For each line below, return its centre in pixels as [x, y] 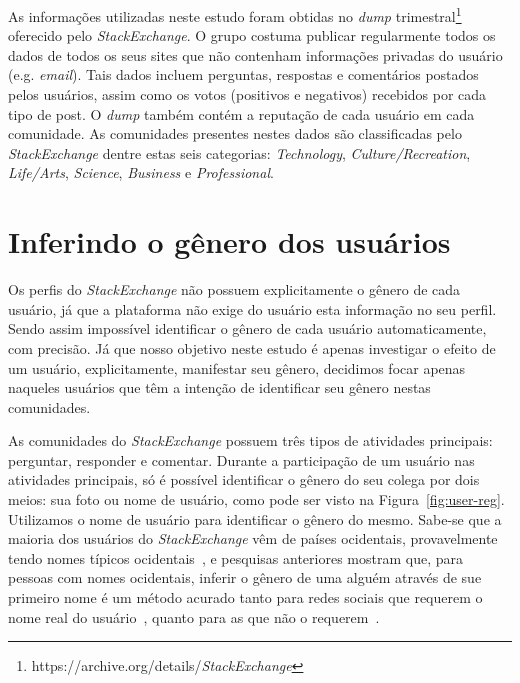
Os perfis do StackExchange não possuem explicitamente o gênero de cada [234, 289]
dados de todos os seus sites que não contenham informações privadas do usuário [255, 54]
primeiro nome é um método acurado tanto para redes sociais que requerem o [245, 597]
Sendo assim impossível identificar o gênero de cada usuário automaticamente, [247, 328]
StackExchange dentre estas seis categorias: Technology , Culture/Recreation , [239, 152]
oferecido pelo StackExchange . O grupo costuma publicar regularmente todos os [252, 35]
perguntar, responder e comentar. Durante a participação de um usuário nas [241, 459]
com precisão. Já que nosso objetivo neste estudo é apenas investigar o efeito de [252, 347]
